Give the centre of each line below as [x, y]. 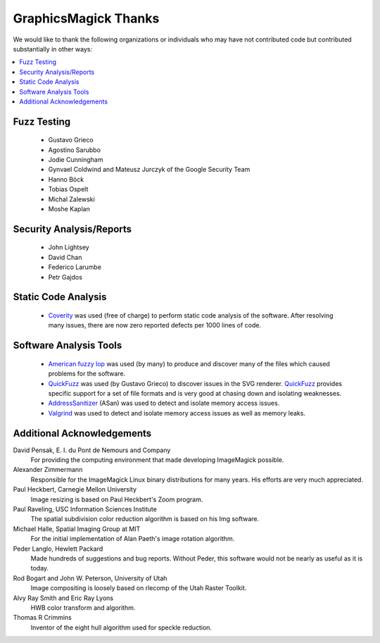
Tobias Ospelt [68, 189]
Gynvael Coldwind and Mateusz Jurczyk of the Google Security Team [149, 170]
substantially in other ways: [53, 49]
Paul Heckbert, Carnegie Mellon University [75, 489]
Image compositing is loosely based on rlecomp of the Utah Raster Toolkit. [139, 588]
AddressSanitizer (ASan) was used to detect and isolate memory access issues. [164, 403]
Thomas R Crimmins [42, 618]
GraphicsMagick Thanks [86, 18]
